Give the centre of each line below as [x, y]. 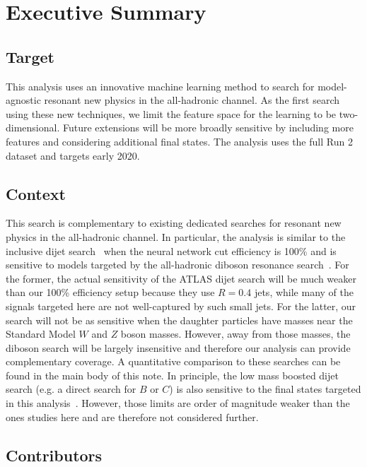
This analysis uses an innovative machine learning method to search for [160, 86]
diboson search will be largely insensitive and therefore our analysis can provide [178, 347]
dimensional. [33, 128]
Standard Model [41, 334]
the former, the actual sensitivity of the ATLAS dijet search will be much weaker [181, 278]
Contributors [54, 455]
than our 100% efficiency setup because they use [110, 292]
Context [36, 193]
